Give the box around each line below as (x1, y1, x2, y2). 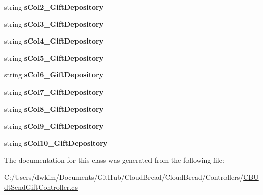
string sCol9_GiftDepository (4, 121, 104, 131)
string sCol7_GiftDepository (4, 86, 104, 97)
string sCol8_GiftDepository (4, 103, 104, 114)
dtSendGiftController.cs (4, 181, 78, 192)
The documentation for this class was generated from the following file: (4, 154, 224, 165)
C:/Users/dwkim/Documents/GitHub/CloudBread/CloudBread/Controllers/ (4, 171, 244, 182)
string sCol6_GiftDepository (4, 69, 104, 80)
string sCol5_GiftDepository (4, 52, 104, 63)
